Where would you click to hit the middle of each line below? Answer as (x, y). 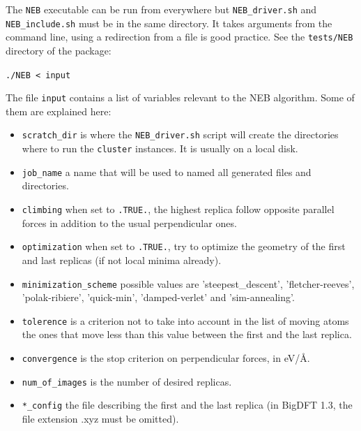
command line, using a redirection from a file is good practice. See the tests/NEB (179, 37)
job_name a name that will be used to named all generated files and (167, 171)
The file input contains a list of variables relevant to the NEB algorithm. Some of (180, 97)
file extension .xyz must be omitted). (100, 418)
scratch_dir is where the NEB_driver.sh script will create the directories (180, 134)
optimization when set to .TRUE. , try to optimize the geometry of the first (184, 246)
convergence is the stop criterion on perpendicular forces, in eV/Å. (166, 358)
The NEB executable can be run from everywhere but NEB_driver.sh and (161, 9)
